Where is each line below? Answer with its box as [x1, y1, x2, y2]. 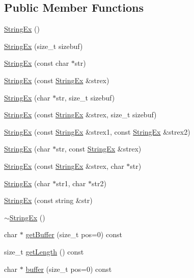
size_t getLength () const [4, 246, 84, 257]
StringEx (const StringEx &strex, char [4, 160, 124, 171]
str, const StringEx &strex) [56, 143, 142, 154]
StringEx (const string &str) [4, 195, 93, 206]
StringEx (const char [4, 58, 69, 68]
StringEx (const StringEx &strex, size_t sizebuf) [4, 109, 157, 120]
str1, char [56, 178, 86, 188]
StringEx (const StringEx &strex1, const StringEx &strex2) [4, 126, 190, 137]
